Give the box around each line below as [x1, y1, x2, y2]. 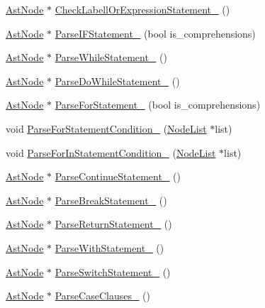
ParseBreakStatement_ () [55, 192, 167, 207]
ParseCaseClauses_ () [55, 288, 150, 303]
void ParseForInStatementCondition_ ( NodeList [6, 145, 216, 160]
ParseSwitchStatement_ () [55, 264, 171, 279]
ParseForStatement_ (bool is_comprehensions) [55, 97, 261, 112]
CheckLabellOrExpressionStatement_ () [55, 2, 230, 16]
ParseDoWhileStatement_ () [55, 73, 180, 88]
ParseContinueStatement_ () [55, 169, 181, 184]
